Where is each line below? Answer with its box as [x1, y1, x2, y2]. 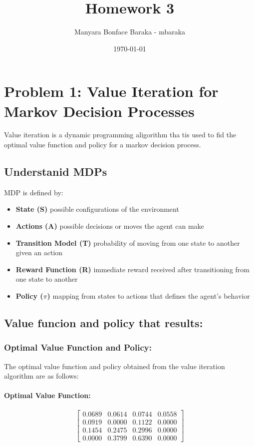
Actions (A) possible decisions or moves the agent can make [15, 221, 204, 231]
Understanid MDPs [4, 164, 107, 179]
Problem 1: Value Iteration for [4, 81, 219, 101]
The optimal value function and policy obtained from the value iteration [4, 361, 225, 371]
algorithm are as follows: [4, 371, 79, 381]
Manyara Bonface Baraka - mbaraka [74, 26, 186, 37]
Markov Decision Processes [4, 100, 195, 121]
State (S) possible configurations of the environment [15, 204, 179, 214]
